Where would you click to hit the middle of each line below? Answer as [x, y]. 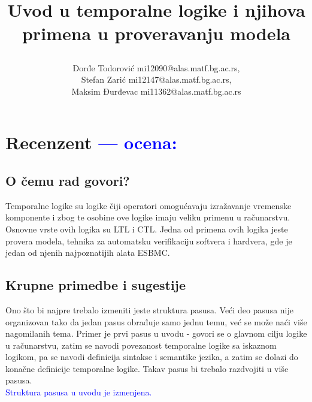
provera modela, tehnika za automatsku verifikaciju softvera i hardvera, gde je [149, 241]
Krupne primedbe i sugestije [96, 285]
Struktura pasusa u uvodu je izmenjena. [79, 392]
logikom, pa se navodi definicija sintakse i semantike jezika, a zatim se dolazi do [152, 357]
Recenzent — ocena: [91, 142]
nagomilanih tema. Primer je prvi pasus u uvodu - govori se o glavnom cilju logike [156, 333]
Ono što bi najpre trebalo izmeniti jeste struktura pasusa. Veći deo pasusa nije [149, 309]
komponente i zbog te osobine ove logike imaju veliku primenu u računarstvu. [148, 217]
